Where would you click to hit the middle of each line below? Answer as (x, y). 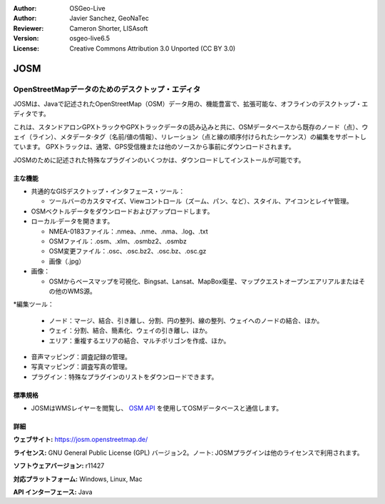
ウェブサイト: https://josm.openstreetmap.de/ (81, 440)
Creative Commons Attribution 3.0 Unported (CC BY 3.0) (153, 48)
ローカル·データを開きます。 (72, 221)
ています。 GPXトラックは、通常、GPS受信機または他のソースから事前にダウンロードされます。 (154, 147)
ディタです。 (31, 114)
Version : (26, 39)
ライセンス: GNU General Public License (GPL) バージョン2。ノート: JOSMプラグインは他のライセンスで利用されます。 (188, 453)
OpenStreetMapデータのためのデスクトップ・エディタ (107, 89)
